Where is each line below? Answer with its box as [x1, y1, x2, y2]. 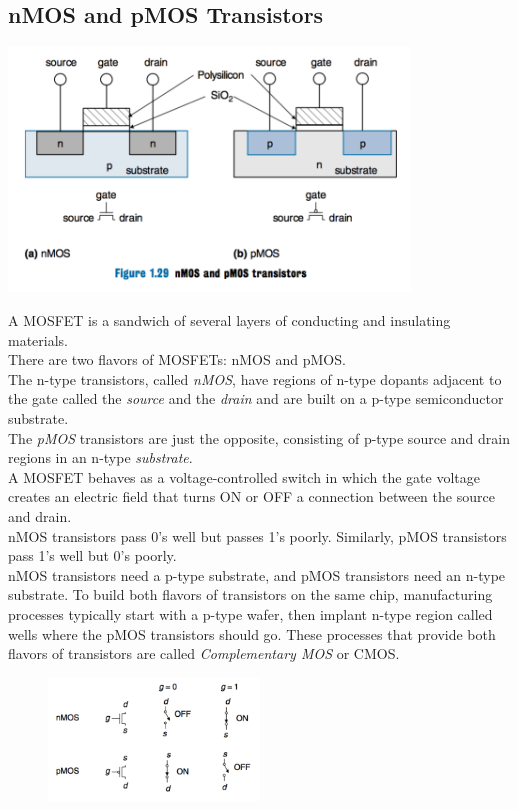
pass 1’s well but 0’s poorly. [8, 545, 177, 566]
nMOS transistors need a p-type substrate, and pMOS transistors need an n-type [8, 564, 506, 585]
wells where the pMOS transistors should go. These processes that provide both [8, 623, 496, 644]
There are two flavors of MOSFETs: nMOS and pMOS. [8, 349, 346, 370]
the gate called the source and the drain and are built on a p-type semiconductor [8, 388, 504, 409]
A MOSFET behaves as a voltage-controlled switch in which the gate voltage [8, 466, 480, 487]
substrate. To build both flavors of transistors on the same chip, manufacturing [8, 584, 493, 605]
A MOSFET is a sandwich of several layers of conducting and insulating [8, 310, 451, 331]
